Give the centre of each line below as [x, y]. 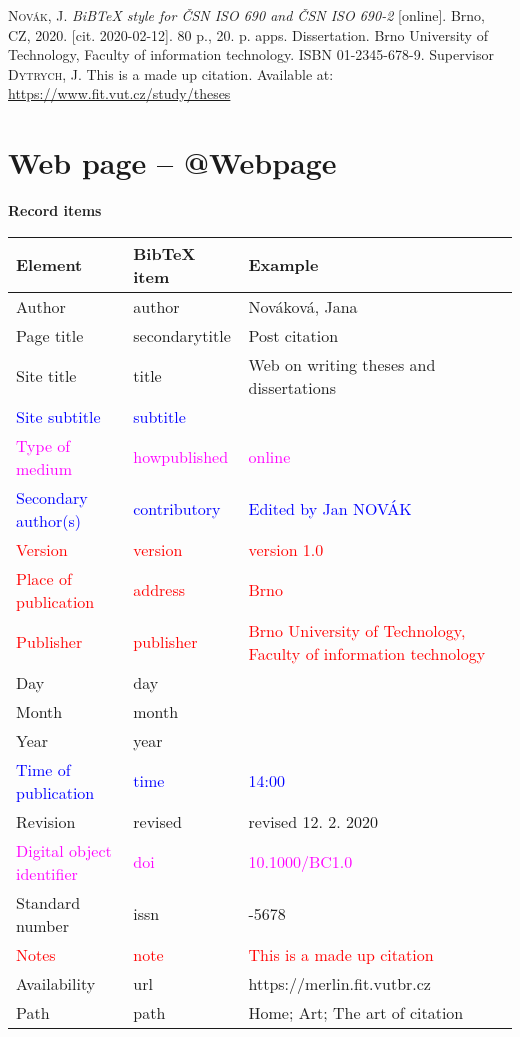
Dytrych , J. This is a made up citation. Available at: [171, 73]
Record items [55, 210]
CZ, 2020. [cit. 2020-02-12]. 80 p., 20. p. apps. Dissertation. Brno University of [248, 34]
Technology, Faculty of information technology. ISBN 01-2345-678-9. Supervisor [251, 54]
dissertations [292, 387]
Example [283, 265]
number [42, 925]
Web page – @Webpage [172, 162]
